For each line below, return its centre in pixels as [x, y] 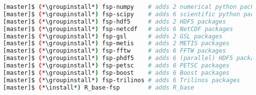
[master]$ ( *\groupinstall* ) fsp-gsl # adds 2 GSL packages [113, 36]
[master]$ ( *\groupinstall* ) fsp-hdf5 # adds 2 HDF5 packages [115, 21]
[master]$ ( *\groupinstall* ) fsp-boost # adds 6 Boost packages [116, 73]
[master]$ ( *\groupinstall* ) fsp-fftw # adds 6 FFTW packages [115, 51]
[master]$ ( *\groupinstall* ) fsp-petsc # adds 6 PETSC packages [116, 65]
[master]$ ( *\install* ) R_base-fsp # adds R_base [99, 87]
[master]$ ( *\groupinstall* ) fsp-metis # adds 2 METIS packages [116, 44]
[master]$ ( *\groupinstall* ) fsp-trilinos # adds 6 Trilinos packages [122, 80]
